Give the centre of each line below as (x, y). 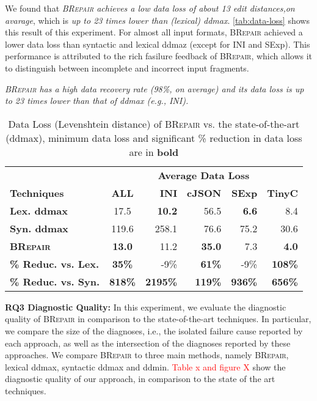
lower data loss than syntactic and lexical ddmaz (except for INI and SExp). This (158, 44)
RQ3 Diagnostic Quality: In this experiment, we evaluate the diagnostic (146, 307)
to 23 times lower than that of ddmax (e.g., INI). (97, 101)
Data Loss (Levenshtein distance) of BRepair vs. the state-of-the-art (154, 123)
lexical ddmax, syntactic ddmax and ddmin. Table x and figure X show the (145, 366)
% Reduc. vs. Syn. (55, 281)
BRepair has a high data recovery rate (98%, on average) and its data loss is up (155, 88)
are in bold (154, 152)
